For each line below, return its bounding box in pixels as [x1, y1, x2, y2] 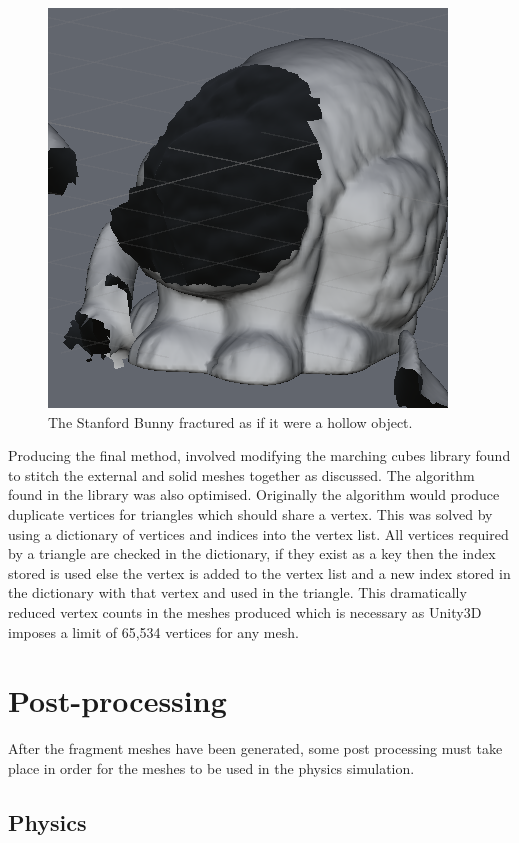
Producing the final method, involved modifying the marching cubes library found [8, 445, 511, 466]
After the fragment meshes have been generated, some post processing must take [8, 738, 503, 759]
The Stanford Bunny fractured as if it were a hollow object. [48, 411, 413, 432]
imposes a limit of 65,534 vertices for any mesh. [8, 621, 299, 642]
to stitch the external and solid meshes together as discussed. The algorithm [8, 464, 475, 485]
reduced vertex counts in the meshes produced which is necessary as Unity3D [8, 601, 482, 622]
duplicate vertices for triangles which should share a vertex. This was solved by [8, 503, 493, 524]
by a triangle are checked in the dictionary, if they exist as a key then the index [8, 543, 496, 564]
